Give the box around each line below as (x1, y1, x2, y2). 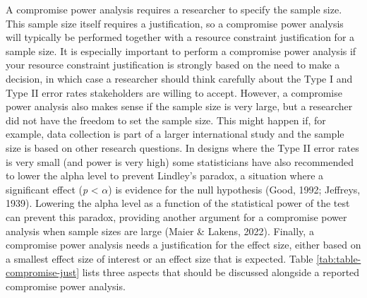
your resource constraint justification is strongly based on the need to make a (6, 57, 340, 72)
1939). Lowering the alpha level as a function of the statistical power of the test (6, 196, 350, 210)
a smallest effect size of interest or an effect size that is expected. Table (6, 251, 313, 266)
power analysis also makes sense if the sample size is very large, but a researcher (6, 99, 353, 114)
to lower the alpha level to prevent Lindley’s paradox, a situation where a (6, 168, 324, 183)
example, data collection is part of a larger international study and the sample (6, 126, 344, 141)
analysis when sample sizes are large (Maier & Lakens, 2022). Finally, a (6, 223, 314, 238)
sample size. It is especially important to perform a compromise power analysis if (6, 43, 356, 58)
